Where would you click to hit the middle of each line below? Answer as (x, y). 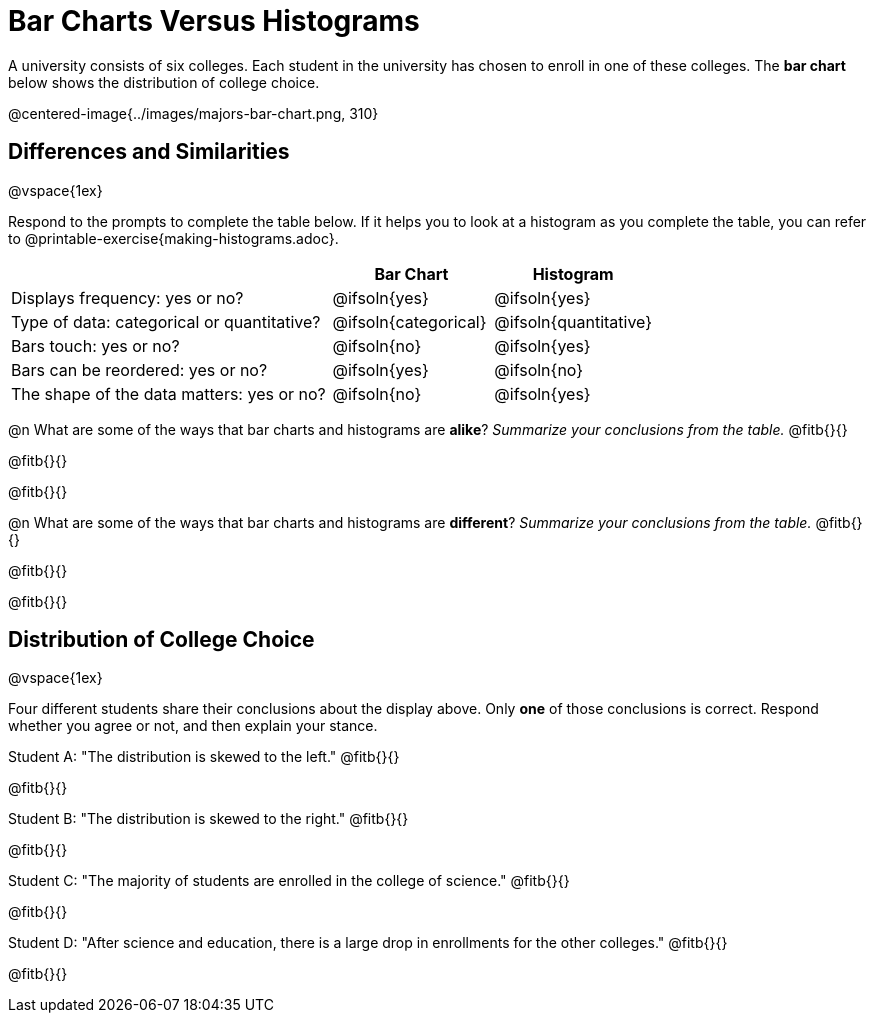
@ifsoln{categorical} (409, 321)
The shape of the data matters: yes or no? (168, 393)
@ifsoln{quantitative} (573, 321)
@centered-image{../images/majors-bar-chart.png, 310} (193, 113)
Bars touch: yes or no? (95, 345)
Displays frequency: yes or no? (127, 297)
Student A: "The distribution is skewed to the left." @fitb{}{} (204, 757)
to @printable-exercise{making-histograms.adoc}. (173, 238)
